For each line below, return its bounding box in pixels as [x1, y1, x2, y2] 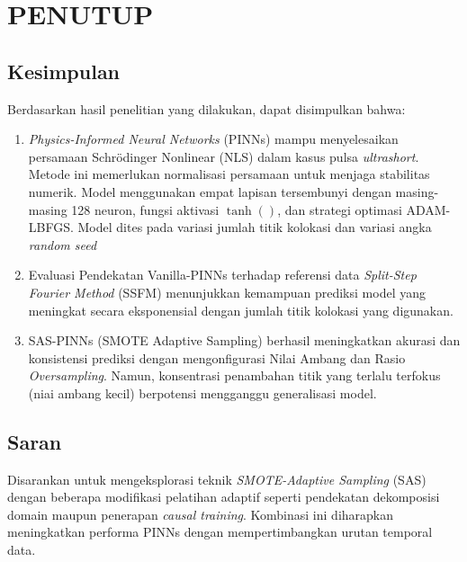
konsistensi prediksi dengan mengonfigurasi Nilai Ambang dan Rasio [28, 348, 406, 367]
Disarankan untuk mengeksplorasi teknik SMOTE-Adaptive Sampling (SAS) [7, 469, 427, 488]
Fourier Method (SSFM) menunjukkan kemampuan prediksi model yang [28, 282, 426, 301]
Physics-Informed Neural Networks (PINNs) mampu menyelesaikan [28, 129, 399, 148]
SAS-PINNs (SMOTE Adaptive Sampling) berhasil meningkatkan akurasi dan [28, 331, 461, 350]
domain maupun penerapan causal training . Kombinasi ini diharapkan [7, 504, 394, 523]
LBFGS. [28, 218, 74, 236]
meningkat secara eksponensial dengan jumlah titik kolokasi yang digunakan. [28, 300, 454, 319]
